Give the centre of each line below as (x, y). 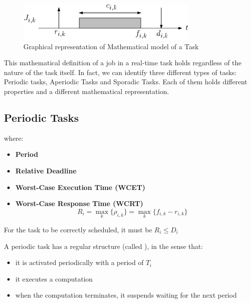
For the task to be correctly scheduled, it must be (78, 229)
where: (14, 138)
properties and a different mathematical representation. (87, 91)
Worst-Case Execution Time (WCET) (80, 187)
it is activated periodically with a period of (79, 262)
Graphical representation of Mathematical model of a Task (111, 46)
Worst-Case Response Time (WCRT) (79, 203)
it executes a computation (54, 278)
